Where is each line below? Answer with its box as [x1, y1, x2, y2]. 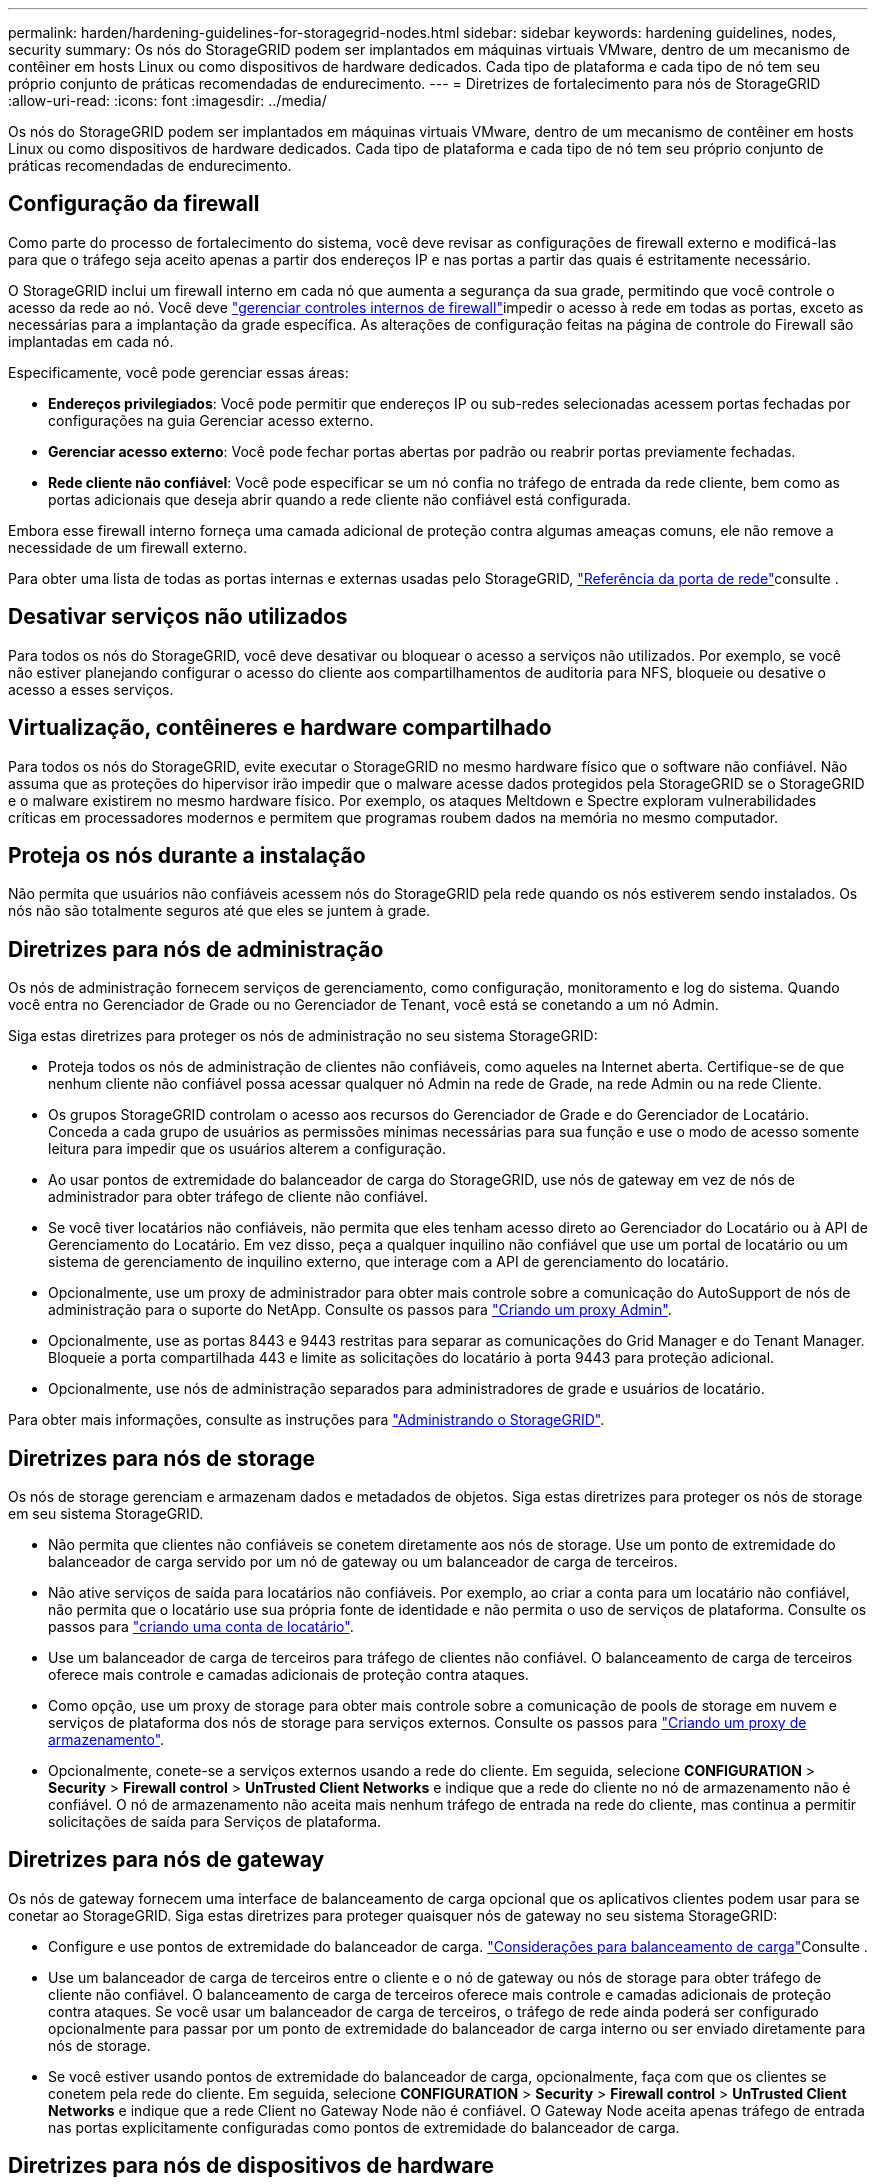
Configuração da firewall [8, 191, 260, 217]
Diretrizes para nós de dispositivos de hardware [8, 2153, 495, 2179]
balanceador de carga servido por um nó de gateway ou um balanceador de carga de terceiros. [48, 1553, 678, 1571]
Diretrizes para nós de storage [8, 1445, 316, 1471]
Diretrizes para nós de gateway [8, 1847, 325, 1873]
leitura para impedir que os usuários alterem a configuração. [48, 1140, 446, 1158]
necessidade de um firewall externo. [8, 538, 248, 556]
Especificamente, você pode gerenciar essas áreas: [8, 363, 349, 381]
